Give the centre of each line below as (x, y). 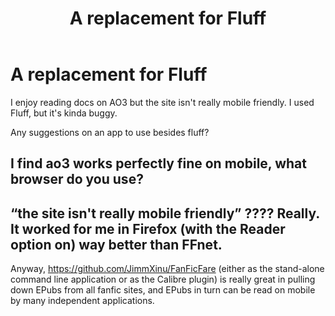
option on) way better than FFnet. (116, 244)
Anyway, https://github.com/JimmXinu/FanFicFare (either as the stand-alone (167, 269)
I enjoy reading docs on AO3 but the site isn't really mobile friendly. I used (162, 102)
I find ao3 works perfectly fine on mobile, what (158, 163)
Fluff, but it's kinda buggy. (64, 113)
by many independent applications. (82, 301)
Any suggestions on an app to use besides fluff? (110, 132)
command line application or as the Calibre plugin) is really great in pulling (163, 279)
